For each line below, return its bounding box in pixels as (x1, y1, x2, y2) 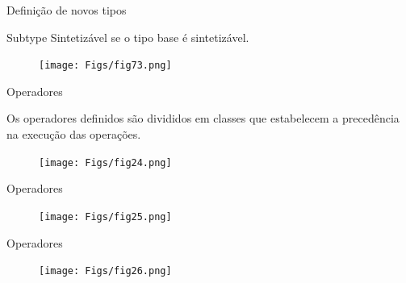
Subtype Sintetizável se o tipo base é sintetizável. (6, 28, 249, 45)
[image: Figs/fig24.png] (39, 156, 172, 169)
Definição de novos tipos (6, 2, 127, 18)
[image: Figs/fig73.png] (39, 60, 172, 72)
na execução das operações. (6, 126, 141, 143)
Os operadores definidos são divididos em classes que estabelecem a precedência (6, 110, 400, 127)
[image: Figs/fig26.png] (39, 265, 172, 277)
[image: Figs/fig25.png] (39, 210, 172, 223)
